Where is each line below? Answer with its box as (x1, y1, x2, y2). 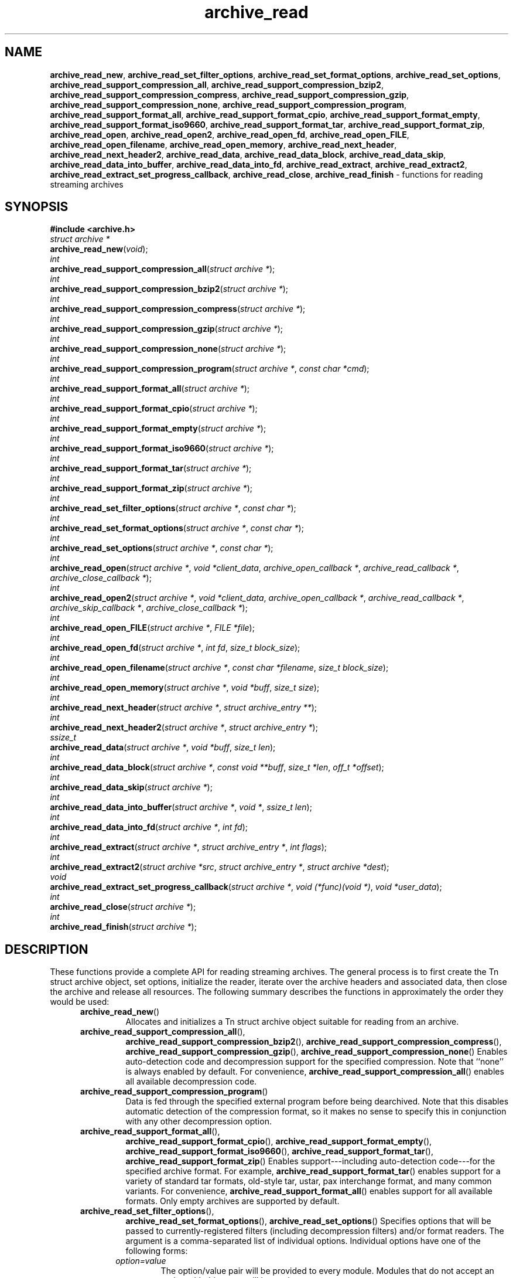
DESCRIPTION (5, 941, 88, 957)
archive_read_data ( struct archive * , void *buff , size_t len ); (50, 742, 276, 753)
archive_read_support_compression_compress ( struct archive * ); (50, 304, 306, 314)
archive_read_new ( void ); (50, 244, 148, 254)
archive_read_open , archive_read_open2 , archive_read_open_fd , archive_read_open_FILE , (50, 129, 409, 140)
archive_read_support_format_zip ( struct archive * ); (50, 483, 252, 494)
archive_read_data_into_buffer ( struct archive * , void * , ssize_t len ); (50, 802, 312, 813)
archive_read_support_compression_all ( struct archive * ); (50, 264, 275, 274)
